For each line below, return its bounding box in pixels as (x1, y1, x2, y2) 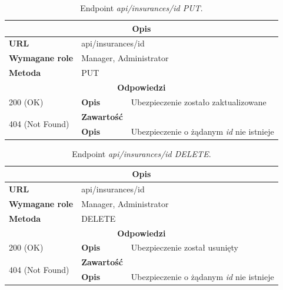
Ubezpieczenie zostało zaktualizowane (131, 95, 267, 108)
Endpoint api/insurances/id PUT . (80, 2, 203, 14)
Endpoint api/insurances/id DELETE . (72, 147, 211, 159)
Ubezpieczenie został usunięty (131, 241, 238, 254)
